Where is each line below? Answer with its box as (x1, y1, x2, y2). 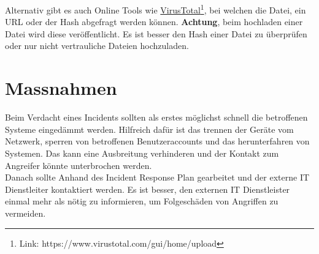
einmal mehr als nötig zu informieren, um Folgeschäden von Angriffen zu (5, 195, 279, 207)
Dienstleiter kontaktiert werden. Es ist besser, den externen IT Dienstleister (5, 182, 290, 195)
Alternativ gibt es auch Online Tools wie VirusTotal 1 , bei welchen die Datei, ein (5, 2, 306, 16)
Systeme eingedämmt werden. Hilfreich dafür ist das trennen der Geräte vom (5, 122, 294, 135)
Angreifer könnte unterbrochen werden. (5, 159, 152, 171)
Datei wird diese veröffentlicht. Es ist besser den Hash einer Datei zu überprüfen (5, 27, 307, 40)
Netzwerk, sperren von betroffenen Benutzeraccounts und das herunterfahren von (5, 135, 310, 148)
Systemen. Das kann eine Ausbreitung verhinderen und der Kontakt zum (5, 146, 279, 159)
